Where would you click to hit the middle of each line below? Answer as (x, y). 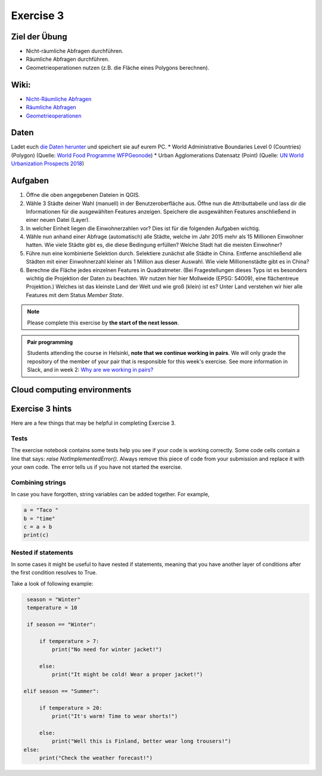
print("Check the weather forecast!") (96, 758)
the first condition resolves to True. (54, 573)
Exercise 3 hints (41, 409)
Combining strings (38, 482)
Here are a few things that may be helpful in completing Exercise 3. (93, 423)
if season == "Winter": (62, 624)
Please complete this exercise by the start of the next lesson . (103, 323)
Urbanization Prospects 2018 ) (48, 163)
